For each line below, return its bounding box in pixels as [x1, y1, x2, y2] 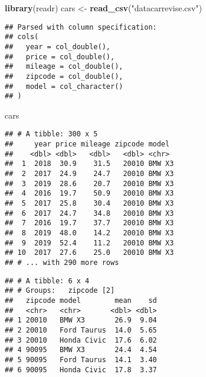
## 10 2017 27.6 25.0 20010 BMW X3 [5, 248, 174, 257]
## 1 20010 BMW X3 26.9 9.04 [5, 316, 157, 325]
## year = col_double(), [5, 42, 110, 51]
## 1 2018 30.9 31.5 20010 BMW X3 [5, 159, 174, 168]
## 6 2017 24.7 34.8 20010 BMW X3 [5, 209, 174, 218]
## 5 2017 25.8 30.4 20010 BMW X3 [5, 199, 174, 208]
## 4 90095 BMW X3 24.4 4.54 [5, 346, 157, 354]
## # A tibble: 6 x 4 [5, 276, 90, 285]
